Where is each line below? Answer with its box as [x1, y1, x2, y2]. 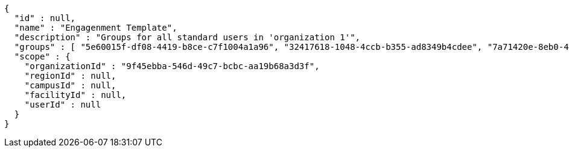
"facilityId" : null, [24, 90, 127, 100]
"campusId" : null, [24, 81, 116, 90]
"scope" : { [14, 52, 71, 61]
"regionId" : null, [24, 71, 116, 81]
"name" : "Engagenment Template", [14, 23, 177, 32]
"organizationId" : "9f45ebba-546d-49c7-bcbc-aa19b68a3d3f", [24, 61, 320, 71]
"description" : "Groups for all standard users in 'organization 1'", [14, 32, 361, 42]
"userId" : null [24, 100, 101, 109]
